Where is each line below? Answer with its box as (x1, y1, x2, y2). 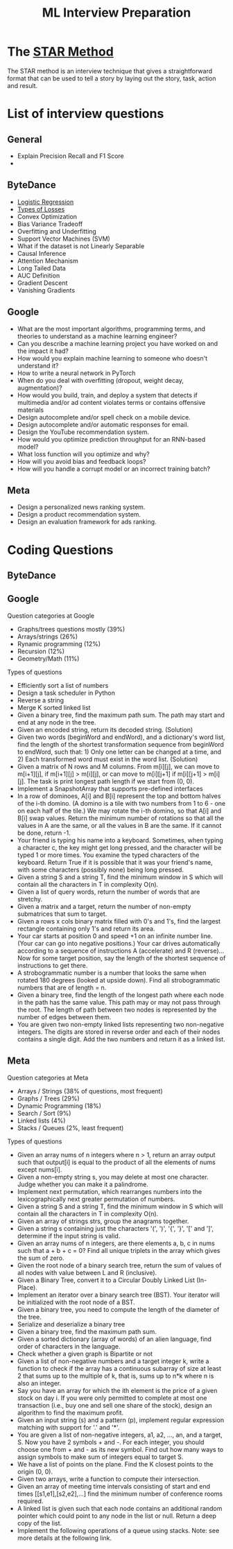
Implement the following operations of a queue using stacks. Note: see (17, 1526, 220, 1534)
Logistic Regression (17, 198, 74, 206)
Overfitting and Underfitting (17, 227, 97, 235)
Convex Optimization (17, 212, 78, 220)
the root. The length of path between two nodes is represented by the (17, 1005, 217, 1014)
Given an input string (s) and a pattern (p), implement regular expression (17, 1416, 224, 1424)
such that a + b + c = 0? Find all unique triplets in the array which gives (17, 1246, 221, 1254)
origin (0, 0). (17, 1467, 53, 1476)
